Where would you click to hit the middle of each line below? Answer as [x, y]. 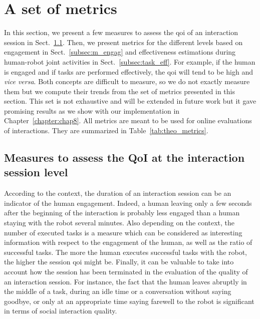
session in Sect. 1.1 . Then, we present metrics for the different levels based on [123, 42]
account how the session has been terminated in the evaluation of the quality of [126, 271]
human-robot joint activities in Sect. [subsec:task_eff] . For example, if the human [130, 61]
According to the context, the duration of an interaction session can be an [118, 193]
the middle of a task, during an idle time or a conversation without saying [118, 291]
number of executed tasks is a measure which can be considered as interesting [123, 232]
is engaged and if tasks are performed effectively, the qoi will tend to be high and [128, 71]
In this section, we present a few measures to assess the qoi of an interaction [121, 32]
